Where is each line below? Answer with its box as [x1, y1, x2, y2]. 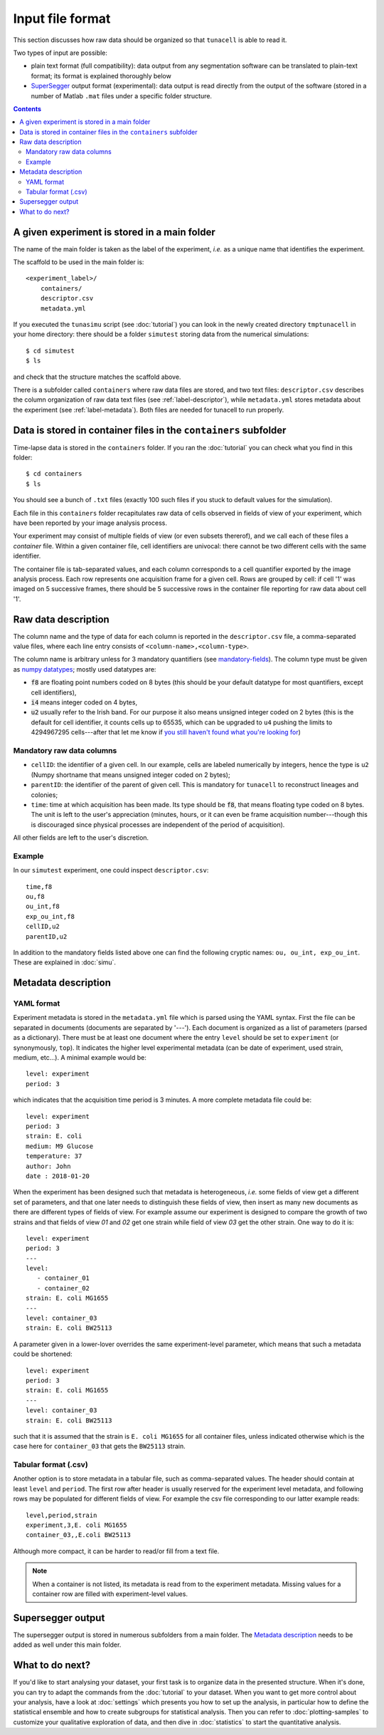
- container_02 [36, 1284, 90, 1292]
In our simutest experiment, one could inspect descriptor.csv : [13, 866, 209, 875]
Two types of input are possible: [13, 48, 108, 57]
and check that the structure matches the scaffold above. [13, 372, 181, 381]
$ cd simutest [26, 346, 75, 355]
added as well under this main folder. [13, 1640, 122, 1649]
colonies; [31, 791, 58, 799]
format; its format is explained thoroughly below [31, 71, 172, 80]
